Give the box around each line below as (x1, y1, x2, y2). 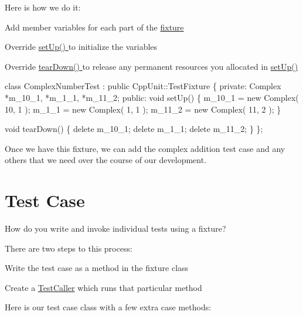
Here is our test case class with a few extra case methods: (5, 301, 212, 313)
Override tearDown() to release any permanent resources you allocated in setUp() (5, 60, 298, 72)
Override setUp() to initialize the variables (5, 40, 158, 53)
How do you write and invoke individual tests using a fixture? (5, 222, 226, 235)
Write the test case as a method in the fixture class (5, 262, 189, 274)
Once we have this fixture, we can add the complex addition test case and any (5, 142, 285, 154)
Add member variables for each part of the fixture (5, 21, 184, 33)
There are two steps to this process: (5, 242, 132, 254)
